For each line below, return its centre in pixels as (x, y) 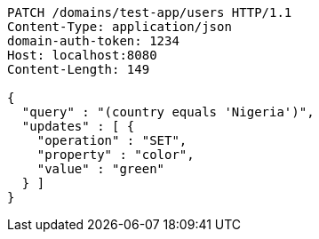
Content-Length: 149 (79, 69)
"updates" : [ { (78, 126)
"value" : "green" (101, 169)
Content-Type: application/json (120, 27)
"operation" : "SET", (112, 140)
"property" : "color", (116, 155)
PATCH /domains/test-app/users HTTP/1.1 (150, 12)
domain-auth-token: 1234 (93, 41)
